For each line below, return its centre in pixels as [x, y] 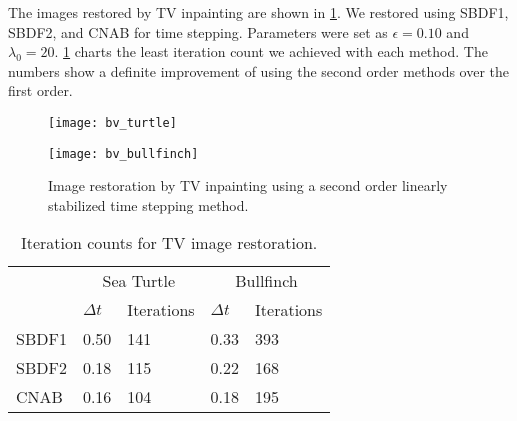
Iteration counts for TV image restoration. [169, 243]
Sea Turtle [138, 281]
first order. [40, 90]
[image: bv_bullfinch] [123, 153]
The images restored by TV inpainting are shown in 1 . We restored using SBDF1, [258, 12]
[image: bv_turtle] [112, 122]
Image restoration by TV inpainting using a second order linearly [248, 185]
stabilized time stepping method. [148, 204]
